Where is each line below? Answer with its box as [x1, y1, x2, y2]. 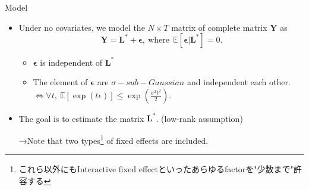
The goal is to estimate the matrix [18, 112, 144, 124]
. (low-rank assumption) [156, 112, 243, 124]
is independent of [40, 56, 103, 68]
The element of [33, 76, 88, 88]
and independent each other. [187, 76, 291, 88]
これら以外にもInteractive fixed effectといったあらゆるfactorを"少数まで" [18, 163, 294, 175]
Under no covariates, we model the [18, 21, 145, 33]
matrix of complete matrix [171, 21, 267, 33]
